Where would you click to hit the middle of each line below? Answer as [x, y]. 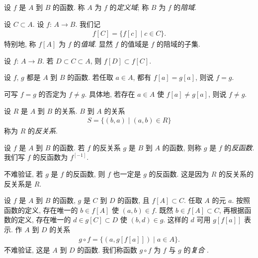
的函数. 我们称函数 [107, 249]
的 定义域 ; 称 [129, 7]
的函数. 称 [69, 7]
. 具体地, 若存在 [110, 94]
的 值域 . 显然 [93, 44]
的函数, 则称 [182, 147]
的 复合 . [196, 249]
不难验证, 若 [24, 174]
